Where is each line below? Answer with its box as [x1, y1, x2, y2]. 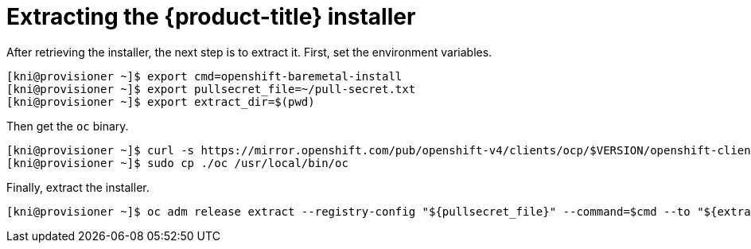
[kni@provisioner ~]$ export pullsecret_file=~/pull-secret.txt [6, 82, 416, 95]
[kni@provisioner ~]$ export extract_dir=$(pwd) [6, 95, 315, 108]
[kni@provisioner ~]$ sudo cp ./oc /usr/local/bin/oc [6, 156, 348, 169]
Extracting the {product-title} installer [6, 3, 416, 30]
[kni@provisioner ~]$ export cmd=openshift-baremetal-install [6, 69, 403, 83]
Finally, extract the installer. [6, 180, 150, 194]
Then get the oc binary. [6, 119, 129, 133]
